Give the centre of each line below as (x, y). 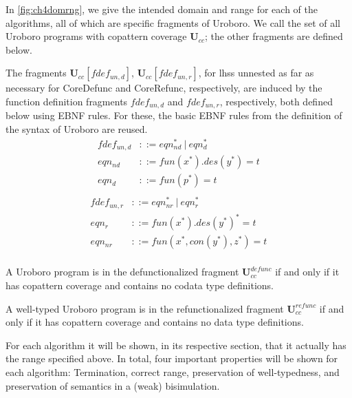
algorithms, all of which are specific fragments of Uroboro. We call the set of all (173, 22)
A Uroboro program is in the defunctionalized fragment (122, 272)
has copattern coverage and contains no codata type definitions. (140, 285)
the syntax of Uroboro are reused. (77, 129)
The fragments (36, 73)
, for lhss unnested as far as (256, 73)
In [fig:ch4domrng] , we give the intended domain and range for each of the (162, 9)
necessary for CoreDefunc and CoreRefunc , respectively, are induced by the (164, 88)
